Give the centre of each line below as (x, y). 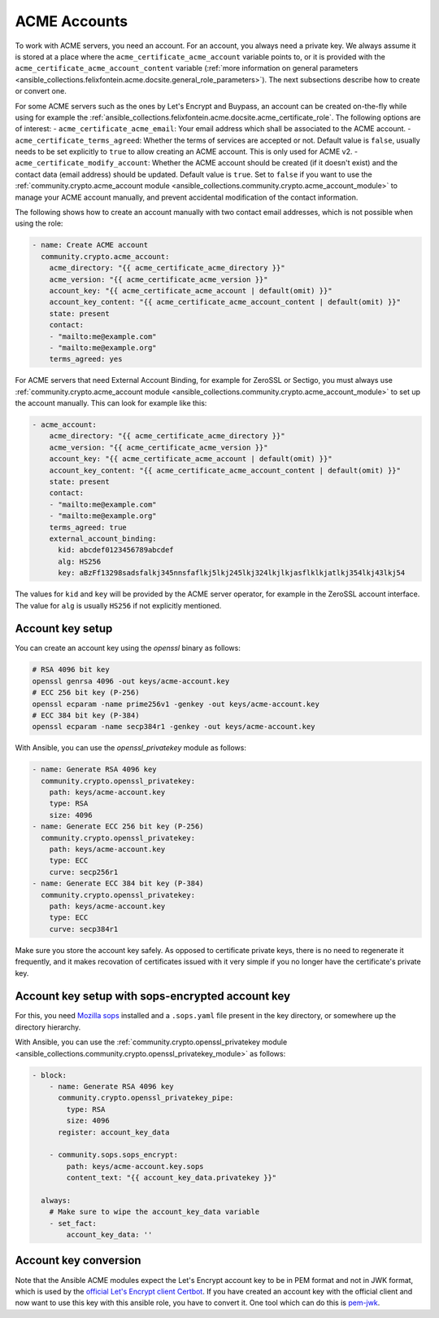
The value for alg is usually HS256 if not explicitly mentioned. (118, 605)
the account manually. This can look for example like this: (111, 403)
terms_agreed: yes (86, 359)
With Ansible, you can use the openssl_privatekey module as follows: (131, 748)
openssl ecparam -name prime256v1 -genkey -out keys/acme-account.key (176, 704)
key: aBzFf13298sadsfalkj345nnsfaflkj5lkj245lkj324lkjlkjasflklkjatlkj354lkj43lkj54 (232, 573)
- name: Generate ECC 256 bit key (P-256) (118, 826)
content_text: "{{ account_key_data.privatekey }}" (172, 1178)
